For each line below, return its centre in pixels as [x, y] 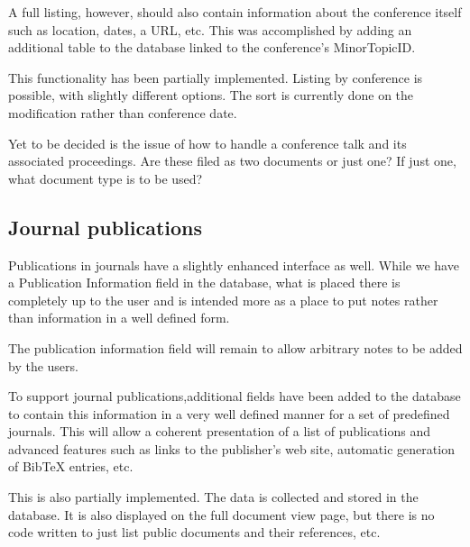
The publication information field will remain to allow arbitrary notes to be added [235, 347]
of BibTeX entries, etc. [71, 466]
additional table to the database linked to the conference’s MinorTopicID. [212, 47]
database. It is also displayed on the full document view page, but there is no [221, 514]
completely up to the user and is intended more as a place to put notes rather [223, 300]
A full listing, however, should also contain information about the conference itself [235, 12]
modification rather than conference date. [123, 112]
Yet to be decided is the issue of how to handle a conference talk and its [207, 143]
